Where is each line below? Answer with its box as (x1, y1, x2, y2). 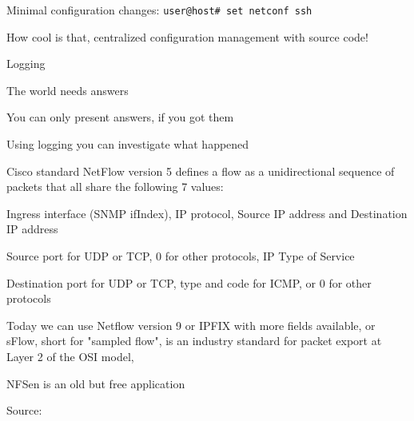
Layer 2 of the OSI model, (6, 348, 134, 364)
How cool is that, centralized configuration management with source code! (6, 28, 368, 45)
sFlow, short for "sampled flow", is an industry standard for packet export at (6, 332, 382, 349)
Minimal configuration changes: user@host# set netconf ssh (6, 2, 312, 18)
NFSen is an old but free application (6, 375, 185, 391)
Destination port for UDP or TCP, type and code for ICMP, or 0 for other (6, 274, 372, 291)
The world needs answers (6, 81, 129, 98)
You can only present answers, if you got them (6, 109, 234, 125)
